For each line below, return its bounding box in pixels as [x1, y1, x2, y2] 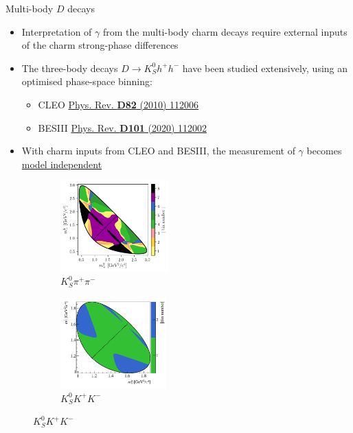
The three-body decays [21, 60, 118, 75]
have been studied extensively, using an [182, 60, 348, 75]
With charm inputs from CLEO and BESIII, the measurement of [21, 143, 295, 158]
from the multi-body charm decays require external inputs [102, 24, 348, 38]
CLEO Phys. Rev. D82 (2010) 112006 [38, 97, 199, 111]
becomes [306, 143, 342, 158]
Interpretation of [21, 24, 92, 38]
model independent [21, 156, 102, 171]
